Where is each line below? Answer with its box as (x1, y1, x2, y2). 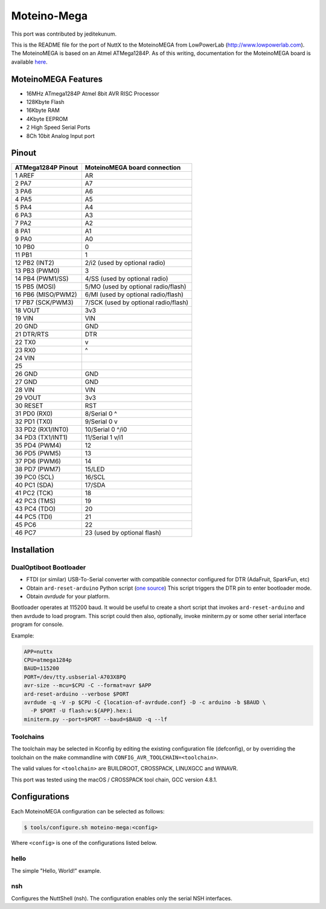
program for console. (11, 621, 64, 628)
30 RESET (14, 402, 43, 410)
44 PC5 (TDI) (14, 513, 53, 521)
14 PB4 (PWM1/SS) (14, 275, 69, 283)
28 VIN (14, 386, 35, 394)
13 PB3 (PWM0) (14, 267, 60, 275)
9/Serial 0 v (85, 417, 118, 426)
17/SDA (85, 481, 106, 489)
